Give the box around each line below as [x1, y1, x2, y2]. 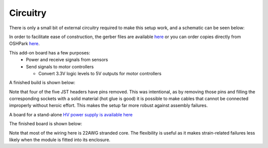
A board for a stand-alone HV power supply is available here [9, 111, 133, 117]
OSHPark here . [9, 41, 40, 47]
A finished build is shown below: [9, 80, 75, 86]
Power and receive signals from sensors [26, 57, 108, 63]
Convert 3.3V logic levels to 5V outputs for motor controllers [38, 70, 162, 76]
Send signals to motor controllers [26, 63, 94, 69]
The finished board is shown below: [9, 121, 82, 127]
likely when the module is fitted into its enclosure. [9, 137, 111, 143]
